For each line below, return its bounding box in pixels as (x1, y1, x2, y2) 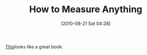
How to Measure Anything (29, 4, 143, 15)
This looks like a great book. (5, 43, 63, 49)
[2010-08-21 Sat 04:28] (61, 20, 111, 26)
